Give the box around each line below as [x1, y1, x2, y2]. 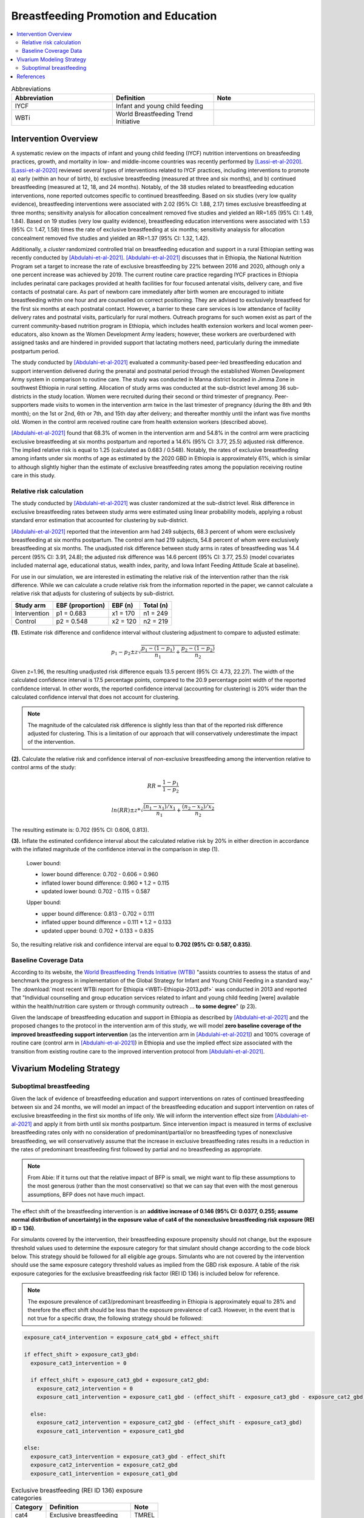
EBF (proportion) [56, 601, 106, 610]
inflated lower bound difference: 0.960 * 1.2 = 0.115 [41, 879, 170, 887]
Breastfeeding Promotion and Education [11, 9, 217, 22]
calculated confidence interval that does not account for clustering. [11, 693, 180, 701]
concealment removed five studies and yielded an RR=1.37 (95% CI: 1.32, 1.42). [11, 234, 209, 242]
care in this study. [11, 472, 56, 479]
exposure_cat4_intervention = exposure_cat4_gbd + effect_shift [24, 1334, 220, 1341]
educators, [11, 330, 39, 338]
